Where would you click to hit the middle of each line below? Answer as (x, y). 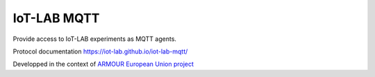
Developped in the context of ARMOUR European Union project (103, 64)
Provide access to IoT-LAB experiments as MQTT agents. (95, 39)
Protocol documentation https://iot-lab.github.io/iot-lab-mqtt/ (100, 51)
